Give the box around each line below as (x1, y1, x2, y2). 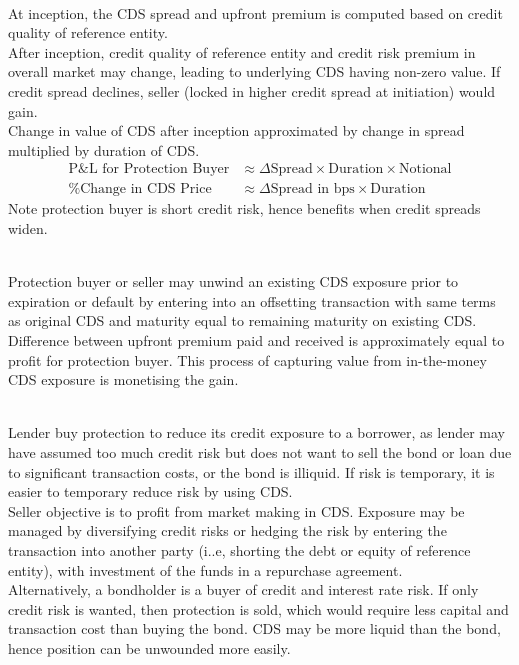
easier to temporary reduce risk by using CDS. (8, 481, 293, 502)
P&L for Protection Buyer (68, 162, 230, 177)
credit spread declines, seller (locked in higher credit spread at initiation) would (8, 80, 496, 101)
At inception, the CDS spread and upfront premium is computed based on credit (8, 2, 503, 23)
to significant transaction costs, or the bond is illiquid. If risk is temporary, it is (8, 461, 495, 482)
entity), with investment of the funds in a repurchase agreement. (8, 559, 403, 580)
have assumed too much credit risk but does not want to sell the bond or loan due (8, 441, 512, 462)
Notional (398, 162, 452, 177)
